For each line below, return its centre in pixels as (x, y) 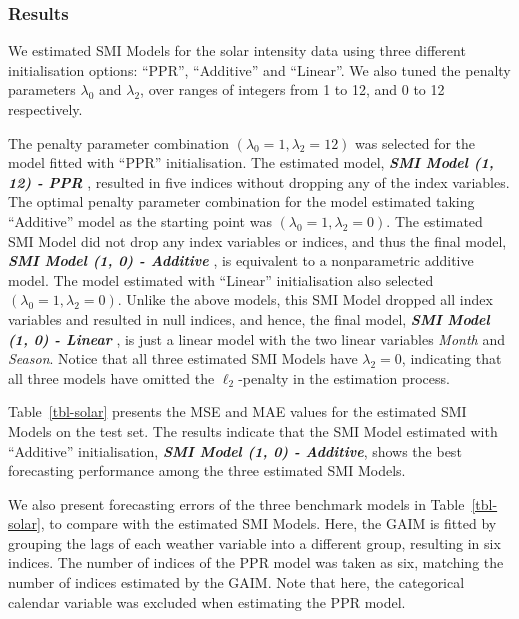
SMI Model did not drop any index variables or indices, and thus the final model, (257, 240)
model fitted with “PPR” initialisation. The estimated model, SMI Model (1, (251, 162)
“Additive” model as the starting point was (140, 220)
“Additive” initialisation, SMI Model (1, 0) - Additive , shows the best (235, 450)
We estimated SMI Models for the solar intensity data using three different (237, 50)
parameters (42, 89)
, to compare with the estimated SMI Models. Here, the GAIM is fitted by (268, 523)
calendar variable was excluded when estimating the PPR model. (207, 601)
